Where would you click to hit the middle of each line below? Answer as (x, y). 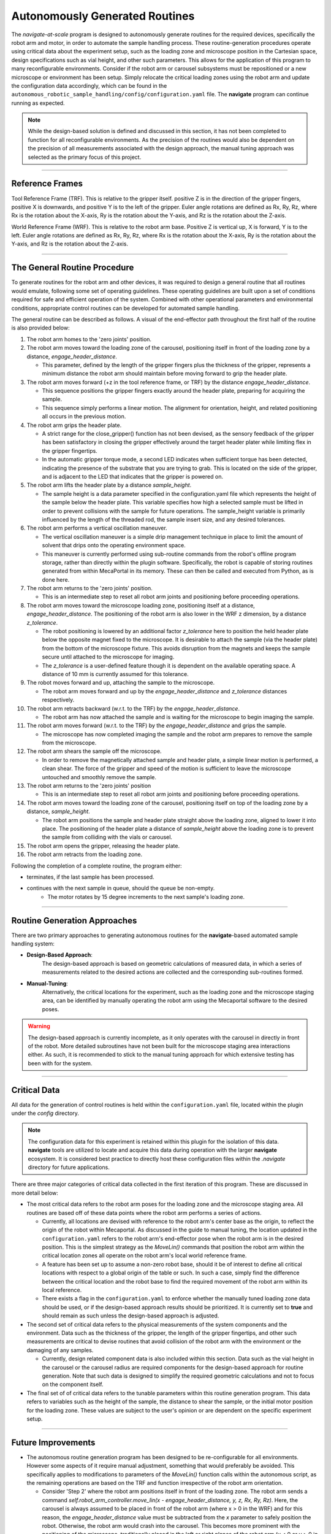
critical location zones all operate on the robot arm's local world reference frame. (144, 1255)
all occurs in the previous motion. (84, 417)
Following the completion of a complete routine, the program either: (97, 866)
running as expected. (38, 103)
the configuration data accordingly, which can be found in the (89, 85)
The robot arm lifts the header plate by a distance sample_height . (109, 485)
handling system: (33, 944)
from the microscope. (69, 743)
